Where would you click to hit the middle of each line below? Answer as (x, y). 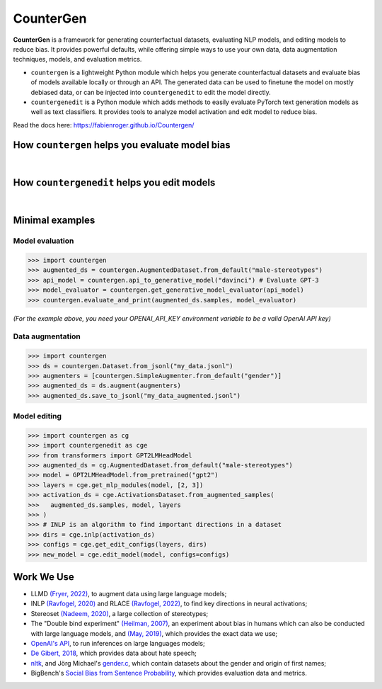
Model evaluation (44, 241)
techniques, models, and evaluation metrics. (77, 59)
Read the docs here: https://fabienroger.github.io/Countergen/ (104, 125)
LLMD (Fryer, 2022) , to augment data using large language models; (129, 594)
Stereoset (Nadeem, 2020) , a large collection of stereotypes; (120, 613)
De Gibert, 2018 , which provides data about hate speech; (114, 653)
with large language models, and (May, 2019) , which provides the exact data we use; (154, 633)
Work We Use (44, 577)
